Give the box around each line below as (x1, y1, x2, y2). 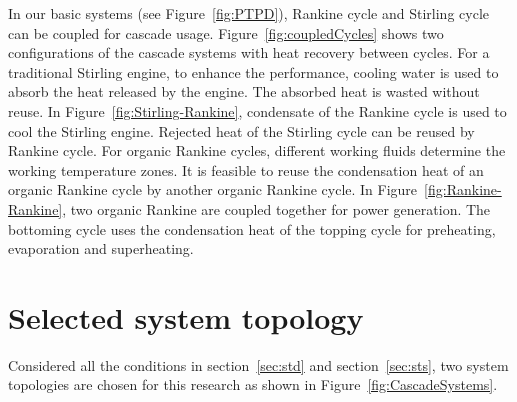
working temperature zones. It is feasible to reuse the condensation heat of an (8, 159, 484, 180)
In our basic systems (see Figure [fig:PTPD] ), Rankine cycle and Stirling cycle (8, 3, 489, 23)
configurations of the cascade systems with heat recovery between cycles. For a (8, 42, 490, 63)
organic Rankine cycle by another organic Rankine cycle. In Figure (8, 179, 418, 200)
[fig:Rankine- (424, 179, 502, 200)
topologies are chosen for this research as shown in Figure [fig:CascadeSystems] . (8, 374, 498, 395)
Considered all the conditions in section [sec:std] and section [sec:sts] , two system (8, 354, 509, 375)
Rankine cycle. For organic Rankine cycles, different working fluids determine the (8, 140, 506, 161)
